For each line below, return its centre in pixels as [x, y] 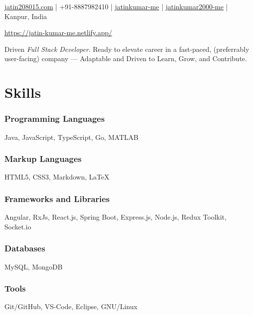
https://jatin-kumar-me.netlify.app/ [58, 33]
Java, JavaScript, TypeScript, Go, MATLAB [72, 137]
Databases [25, 248]
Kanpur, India [26, 16]
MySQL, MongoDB [34, 266]
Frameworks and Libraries [57, 198]
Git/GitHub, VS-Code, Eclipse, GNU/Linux [71, 306]
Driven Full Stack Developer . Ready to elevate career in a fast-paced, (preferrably [127, 49]
